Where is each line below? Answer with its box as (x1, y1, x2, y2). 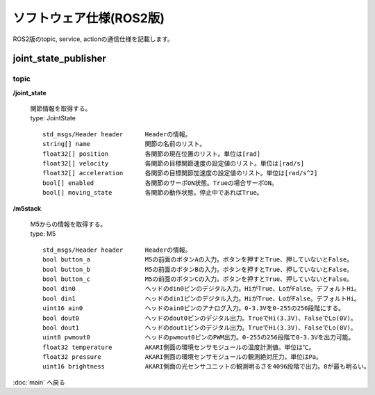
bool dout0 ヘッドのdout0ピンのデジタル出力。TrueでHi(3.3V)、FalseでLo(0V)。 (42, 314, 357, 322)
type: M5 (30, 229, 56, 238)
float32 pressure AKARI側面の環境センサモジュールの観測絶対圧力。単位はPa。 (42, 353, 323, 361)
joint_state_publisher (12, 53, 107, 65)
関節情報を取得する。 (30, 104, 92, 113)
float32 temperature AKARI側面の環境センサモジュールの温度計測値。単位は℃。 (42, 343, 315, 351)
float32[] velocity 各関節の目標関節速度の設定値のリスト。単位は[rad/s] (42, 160, 305, 168)
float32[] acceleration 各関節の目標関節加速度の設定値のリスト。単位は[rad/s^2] (42, 169, 318, 177)
